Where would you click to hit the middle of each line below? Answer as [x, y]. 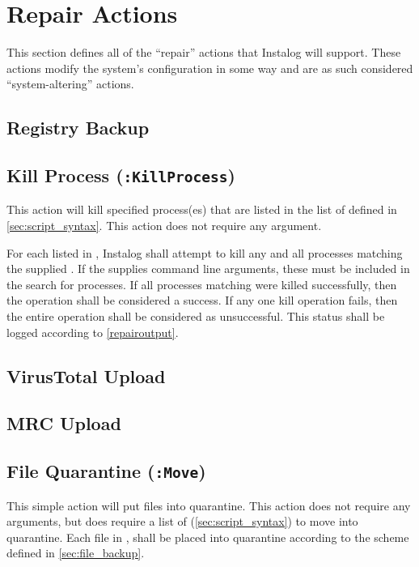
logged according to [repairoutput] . [93, 332]
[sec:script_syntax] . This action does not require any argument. [164, 226]
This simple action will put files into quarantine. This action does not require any [209, 505]
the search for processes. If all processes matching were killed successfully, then [202, 284]
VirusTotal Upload [86, 375]
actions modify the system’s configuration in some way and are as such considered [210, 68]
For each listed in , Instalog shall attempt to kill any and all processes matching [205, 252]
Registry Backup [78, 128]
